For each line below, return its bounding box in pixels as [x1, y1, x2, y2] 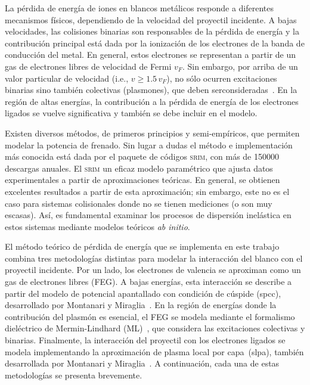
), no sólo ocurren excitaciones [166, 72, 277, 84]
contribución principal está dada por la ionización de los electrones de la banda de [5, 36, 305, 49]
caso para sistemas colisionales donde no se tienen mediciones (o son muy [5, 197, 272, 209]
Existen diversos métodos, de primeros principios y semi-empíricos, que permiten [5, 126, 300, 139]
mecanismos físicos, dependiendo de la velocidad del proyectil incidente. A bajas [5, 13, 297, 26]
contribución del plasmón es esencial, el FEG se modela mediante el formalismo [5, 310, 295, 322]
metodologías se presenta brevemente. [5, 368, 142, 381]
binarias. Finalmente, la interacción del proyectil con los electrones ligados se [5, 334, 286, 346]
